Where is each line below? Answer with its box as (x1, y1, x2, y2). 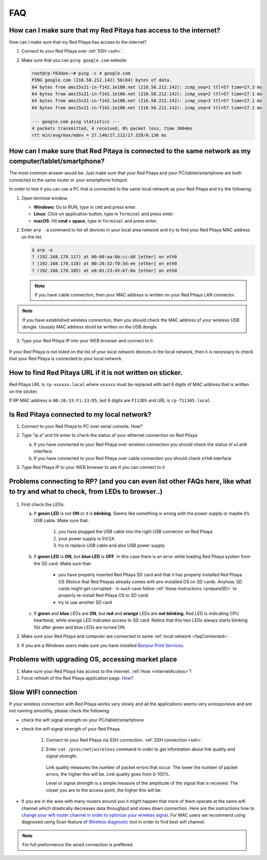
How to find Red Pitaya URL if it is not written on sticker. (9, 368, 183, 377)
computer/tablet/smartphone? (9, 157, 105, 165)
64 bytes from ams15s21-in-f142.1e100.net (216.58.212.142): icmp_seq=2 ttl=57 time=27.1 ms (31, 91, 263, 97)
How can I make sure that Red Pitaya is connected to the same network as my (9, 147, 251, 155)
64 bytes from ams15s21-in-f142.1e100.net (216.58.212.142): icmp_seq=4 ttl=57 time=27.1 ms (31, 105, 263, 110)
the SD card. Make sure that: (33, 561, 92, 566)
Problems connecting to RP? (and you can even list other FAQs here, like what (9, 477, 252, 485)
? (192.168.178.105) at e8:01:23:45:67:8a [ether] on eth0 (31, 267, 177, 273)
